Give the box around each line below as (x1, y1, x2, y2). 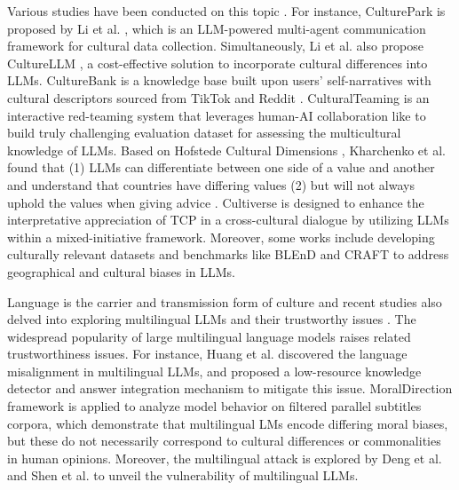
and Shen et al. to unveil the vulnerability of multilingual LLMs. (7, 466, 359, 485)
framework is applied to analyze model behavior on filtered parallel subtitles (7, 397, 422, 415)
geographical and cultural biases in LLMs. (7, 262, 235, 281)
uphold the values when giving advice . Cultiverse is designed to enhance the (7, 193, 424, 211)
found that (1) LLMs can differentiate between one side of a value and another (7, 158, 435, 177)
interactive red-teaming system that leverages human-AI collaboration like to (7, 106, 426, 124)
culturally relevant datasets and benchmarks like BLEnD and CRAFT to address (7, 245, 449, 264)
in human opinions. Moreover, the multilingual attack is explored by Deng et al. (7, 448, 442, 467)
